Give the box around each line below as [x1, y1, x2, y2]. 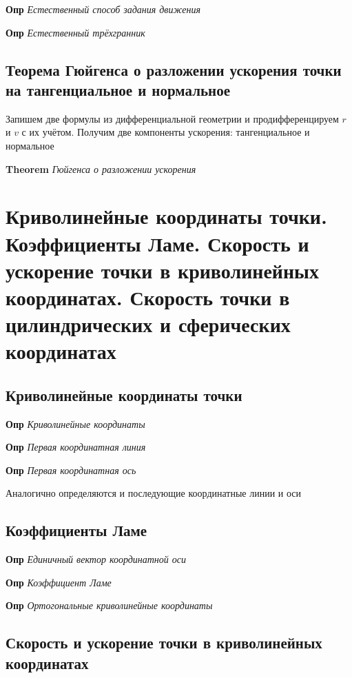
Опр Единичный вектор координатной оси [6, 552, 187, 566]
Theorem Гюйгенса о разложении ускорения [6, 161, 196, 176]
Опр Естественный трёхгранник [6, 25, 145, 39]
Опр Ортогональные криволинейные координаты [6, 598, 213, 613]
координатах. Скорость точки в [6, 282, 290, 311]
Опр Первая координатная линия [6, 440, 146, 454]
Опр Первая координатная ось [6, 462, 136, 477]
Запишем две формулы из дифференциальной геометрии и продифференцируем [6, 111, 339, 125]
